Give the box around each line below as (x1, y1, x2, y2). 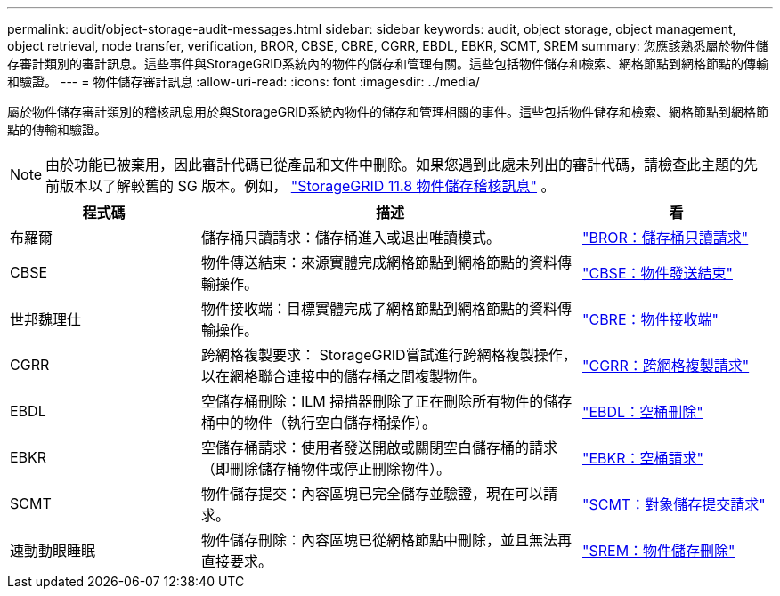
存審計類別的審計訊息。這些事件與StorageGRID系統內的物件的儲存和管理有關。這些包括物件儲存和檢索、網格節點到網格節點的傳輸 (7, 56, 769, 71)
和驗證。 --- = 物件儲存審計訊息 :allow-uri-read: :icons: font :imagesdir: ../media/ (7, 74, 481, 89)
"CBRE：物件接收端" (582, 310, 719, 328)
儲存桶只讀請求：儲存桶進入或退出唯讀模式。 (201, 229, 501, 246)
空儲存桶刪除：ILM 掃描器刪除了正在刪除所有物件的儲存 (201, 392, 573, 410)
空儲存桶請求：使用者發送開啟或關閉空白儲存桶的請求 (201, 439, 558, 456)
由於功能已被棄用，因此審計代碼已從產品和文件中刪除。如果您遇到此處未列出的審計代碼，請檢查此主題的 (45, 156, 744, 173)
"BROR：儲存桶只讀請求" (582, 229, 749, 246)
